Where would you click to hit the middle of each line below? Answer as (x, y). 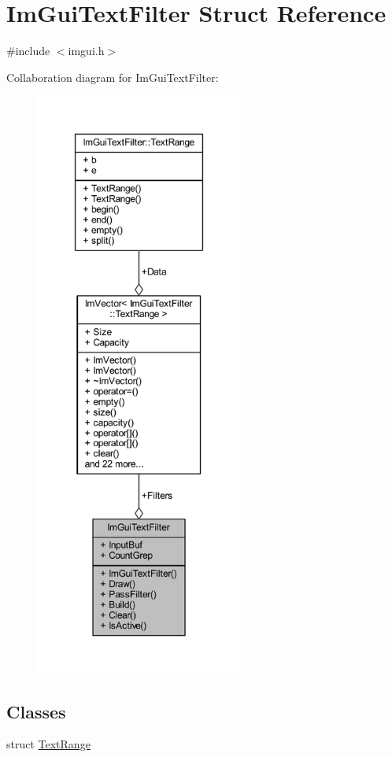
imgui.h (86, 51)
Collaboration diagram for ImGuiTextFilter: (113, 77)
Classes (36, 711)
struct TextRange (48, 744)
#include (28, 51)
